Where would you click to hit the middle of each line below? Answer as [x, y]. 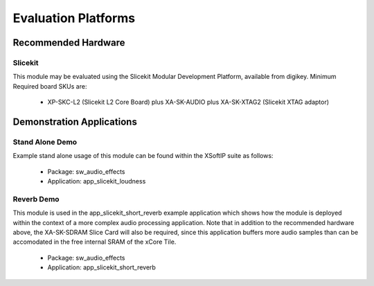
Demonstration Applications [75, 122]
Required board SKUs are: [50, 86]
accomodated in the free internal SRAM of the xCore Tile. [95, 242]
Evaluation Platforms [74, 18]
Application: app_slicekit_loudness [97, 181]
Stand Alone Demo [45, 142]
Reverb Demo [36, 199]
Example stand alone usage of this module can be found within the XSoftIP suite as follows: [143, 156]
